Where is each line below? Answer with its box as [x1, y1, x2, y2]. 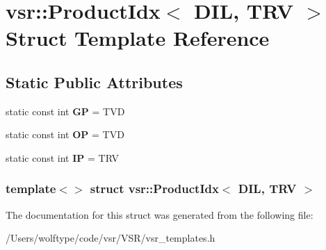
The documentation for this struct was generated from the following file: [6, 207, 313, 222]
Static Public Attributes [6, 71, 183, 92]
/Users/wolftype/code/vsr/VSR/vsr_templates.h [6, 231, 215, 245]
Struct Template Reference [6, 24, 270, 52]
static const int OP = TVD [6, 127, 124, 142]
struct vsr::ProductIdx [90, 180, 219, 197]
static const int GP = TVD [6, 103, 125, 118]
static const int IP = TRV [6, 150, 119, 165]
